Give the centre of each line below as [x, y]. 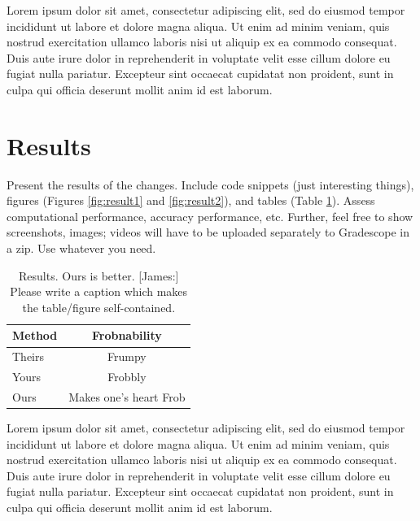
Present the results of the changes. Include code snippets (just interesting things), [210, 184]
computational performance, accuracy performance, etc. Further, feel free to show [210, 216]
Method [35, 335]
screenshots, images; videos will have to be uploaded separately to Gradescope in [208, 232]
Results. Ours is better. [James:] [99, 275]
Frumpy [127, 356]
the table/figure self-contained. [99, 307]
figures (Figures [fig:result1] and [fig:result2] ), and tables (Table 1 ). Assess [191, 200]
